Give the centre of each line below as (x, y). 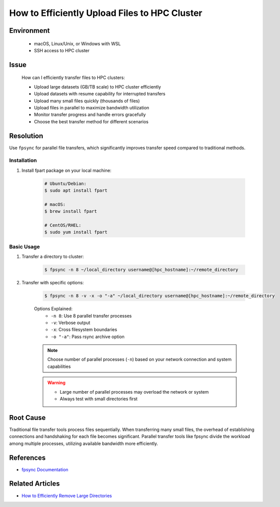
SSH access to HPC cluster (62, 50)
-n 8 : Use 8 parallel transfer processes (91, 316)
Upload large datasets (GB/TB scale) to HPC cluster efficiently (98, 86)
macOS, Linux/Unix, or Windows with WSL (77, 43)
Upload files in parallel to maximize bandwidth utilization (92, 107)
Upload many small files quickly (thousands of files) (87, 101)
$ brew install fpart (71, 211)
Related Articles (35, 484)
